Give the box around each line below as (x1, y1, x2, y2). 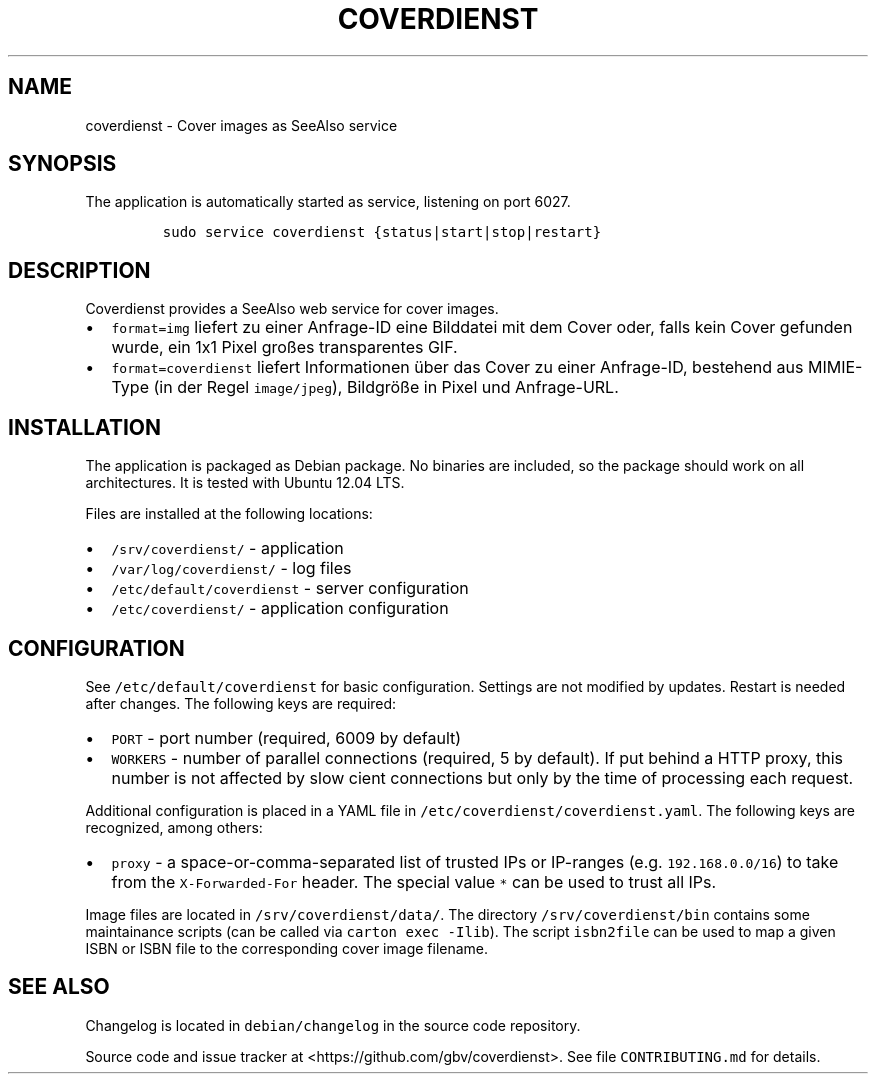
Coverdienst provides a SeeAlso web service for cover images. (85, 300, 499, 318)
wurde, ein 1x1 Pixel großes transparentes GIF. (111, 337, 458, 358)
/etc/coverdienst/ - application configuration (111, 598, 449, 619)
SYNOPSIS (8, 151, 117, 177)
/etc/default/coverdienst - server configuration (111, 578, 469, 599)
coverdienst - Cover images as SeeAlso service (85, 116, 398, 134)
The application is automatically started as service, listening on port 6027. (85, 193, 571, 211)
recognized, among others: (85, 818, 263, 836)
